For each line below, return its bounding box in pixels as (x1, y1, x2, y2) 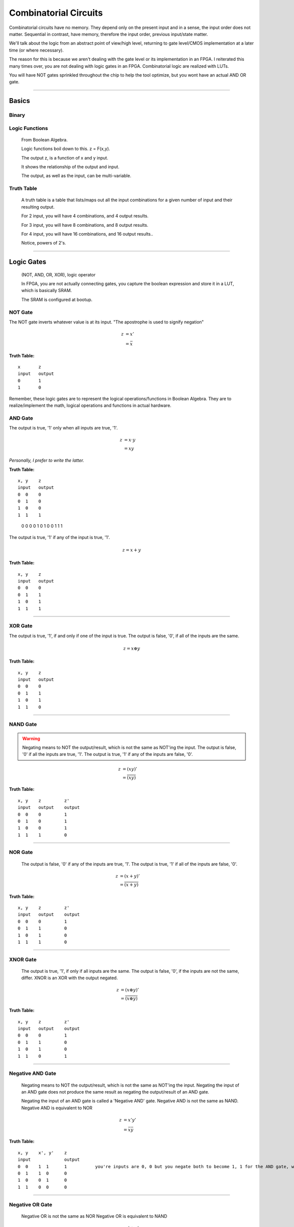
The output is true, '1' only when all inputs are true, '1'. (9, 425, 118, 431)
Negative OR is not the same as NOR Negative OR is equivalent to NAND (21, 1213, 168, 1219)
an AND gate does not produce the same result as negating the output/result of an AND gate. (21, 1089, 209, 1094)
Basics (9, 97, 30, 105)
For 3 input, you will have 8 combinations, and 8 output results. (21, 222, 148, 228)
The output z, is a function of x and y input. (21, 155, 109, 160)
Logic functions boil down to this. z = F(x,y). (21, 146, 110, 152)
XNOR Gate (9, 956, 37, 963)
